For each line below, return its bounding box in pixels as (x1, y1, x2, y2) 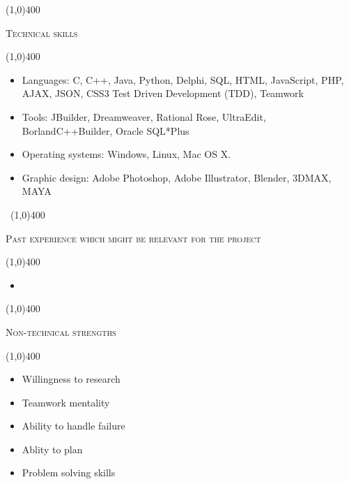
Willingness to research (22, 372, 121, 386)
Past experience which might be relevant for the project (6, 230, 261, 245)
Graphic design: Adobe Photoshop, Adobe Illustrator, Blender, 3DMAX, (22, 170, 332, 184)
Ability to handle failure (22, 418, 125, 433)
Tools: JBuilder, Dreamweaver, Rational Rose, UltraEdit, (22, 109, 266, 124)
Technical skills (6, 25, 78, 40)
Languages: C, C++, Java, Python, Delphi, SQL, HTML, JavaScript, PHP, (22, 72, 344, 87)
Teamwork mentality (22, 395, 110, 409)
